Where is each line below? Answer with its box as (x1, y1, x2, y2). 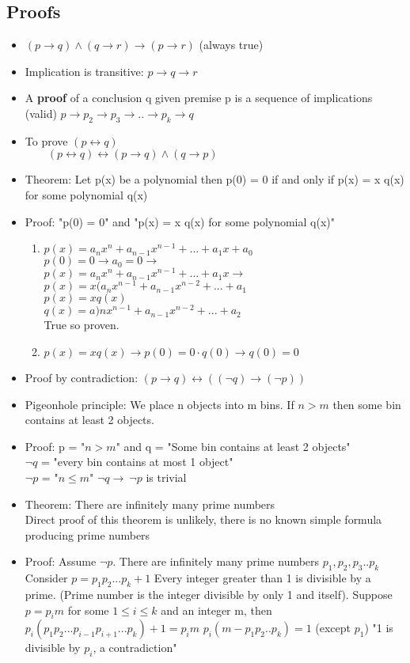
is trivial (146, 468, 187, 485)
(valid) (25, 104, 57, 121)
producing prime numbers (25, 526, 150, 543)
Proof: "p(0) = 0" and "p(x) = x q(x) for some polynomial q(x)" (25, 213, 335, 229)
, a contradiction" (93, 639, 177, 656)
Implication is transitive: (25, 63, 144, 79)
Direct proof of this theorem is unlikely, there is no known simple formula (25, 511, 382, 528)
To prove (25, 132, 68, 149)
